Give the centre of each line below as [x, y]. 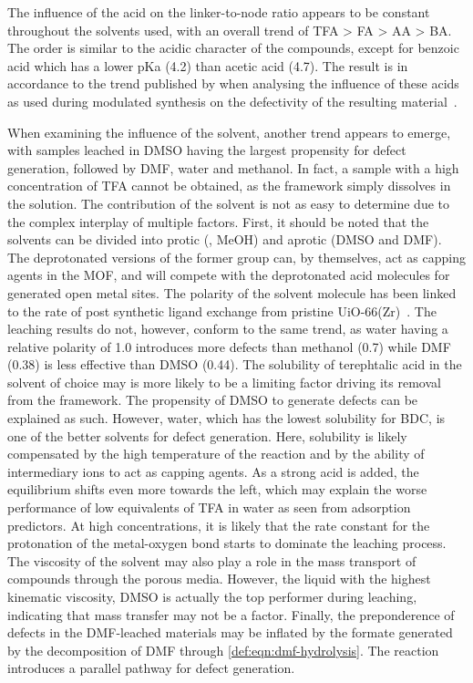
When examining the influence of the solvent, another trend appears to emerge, [229, 132]
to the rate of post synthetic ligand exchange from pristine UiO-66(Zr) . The [222, 310]
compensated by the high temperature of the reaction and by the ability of [216, 454]
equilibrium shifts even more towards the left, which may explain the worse [217, 489]
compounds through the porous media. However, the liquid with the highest [219, 579]
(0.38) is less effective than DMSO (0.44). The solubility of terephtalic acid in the [235, 364]
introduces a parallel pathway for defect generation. [151, 668]
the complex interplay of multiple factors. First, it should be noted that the [218, 221]
